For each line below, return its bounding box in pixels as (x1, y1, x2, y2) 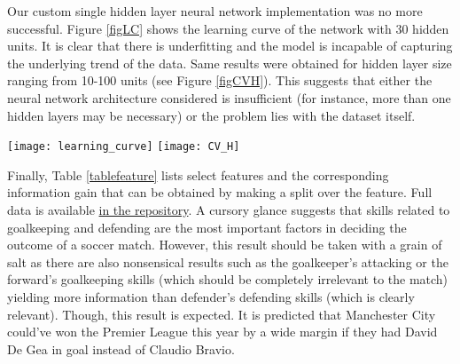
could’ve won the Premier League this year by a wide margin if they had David (7, 322, 438, 341)
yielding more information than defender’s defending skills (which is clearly (7, 287, 415, 305)
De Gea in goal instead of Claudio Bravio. (7, 339, 235, 358)
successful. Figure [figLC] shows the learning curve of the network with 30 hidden (7, 19, 449, 37)
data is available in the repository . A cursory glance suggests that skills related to (7, 201, 450, 218)
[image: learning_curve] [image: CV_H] (7, 140, 240, 154)
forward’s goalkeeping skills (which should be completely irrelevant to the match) (7, 270, 448, 289)
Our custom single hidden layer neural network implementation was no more (7, 2, 423, 20)
